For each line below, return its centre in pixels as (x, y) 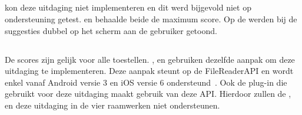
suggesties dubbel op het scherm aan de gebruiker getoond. (111, 30)
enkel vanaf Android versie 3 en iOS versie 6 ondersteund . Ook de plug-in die (146, 82)
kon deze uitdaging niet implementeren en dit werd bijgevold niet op (128, 7)
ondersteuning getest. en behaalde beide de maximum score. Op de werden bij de (151, 18)
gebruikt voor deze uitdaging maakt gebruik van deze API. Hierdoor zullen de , (148, 94)
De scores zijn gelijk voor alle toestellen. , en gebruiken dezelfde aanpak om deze (150, 59)
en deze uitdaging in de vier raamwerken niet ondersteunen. (112, 105)
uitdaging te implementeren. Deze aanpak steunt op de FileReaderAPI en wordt (149, 71)
